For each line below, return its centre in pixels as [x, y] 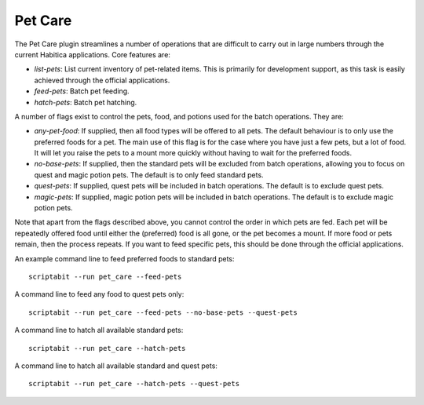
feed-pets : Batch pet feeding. [82, 91]
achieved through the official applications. [102, 80]
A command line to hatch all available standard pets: [99, 330]
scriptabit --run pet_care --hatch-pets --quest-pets [134, 384]
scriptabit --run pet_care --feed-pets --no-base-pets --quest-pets [163, 312]
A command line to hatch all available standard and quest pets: [116, 366]
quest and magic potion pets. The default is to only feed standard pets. [149, 175]
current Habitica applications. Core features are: [92, 54]
